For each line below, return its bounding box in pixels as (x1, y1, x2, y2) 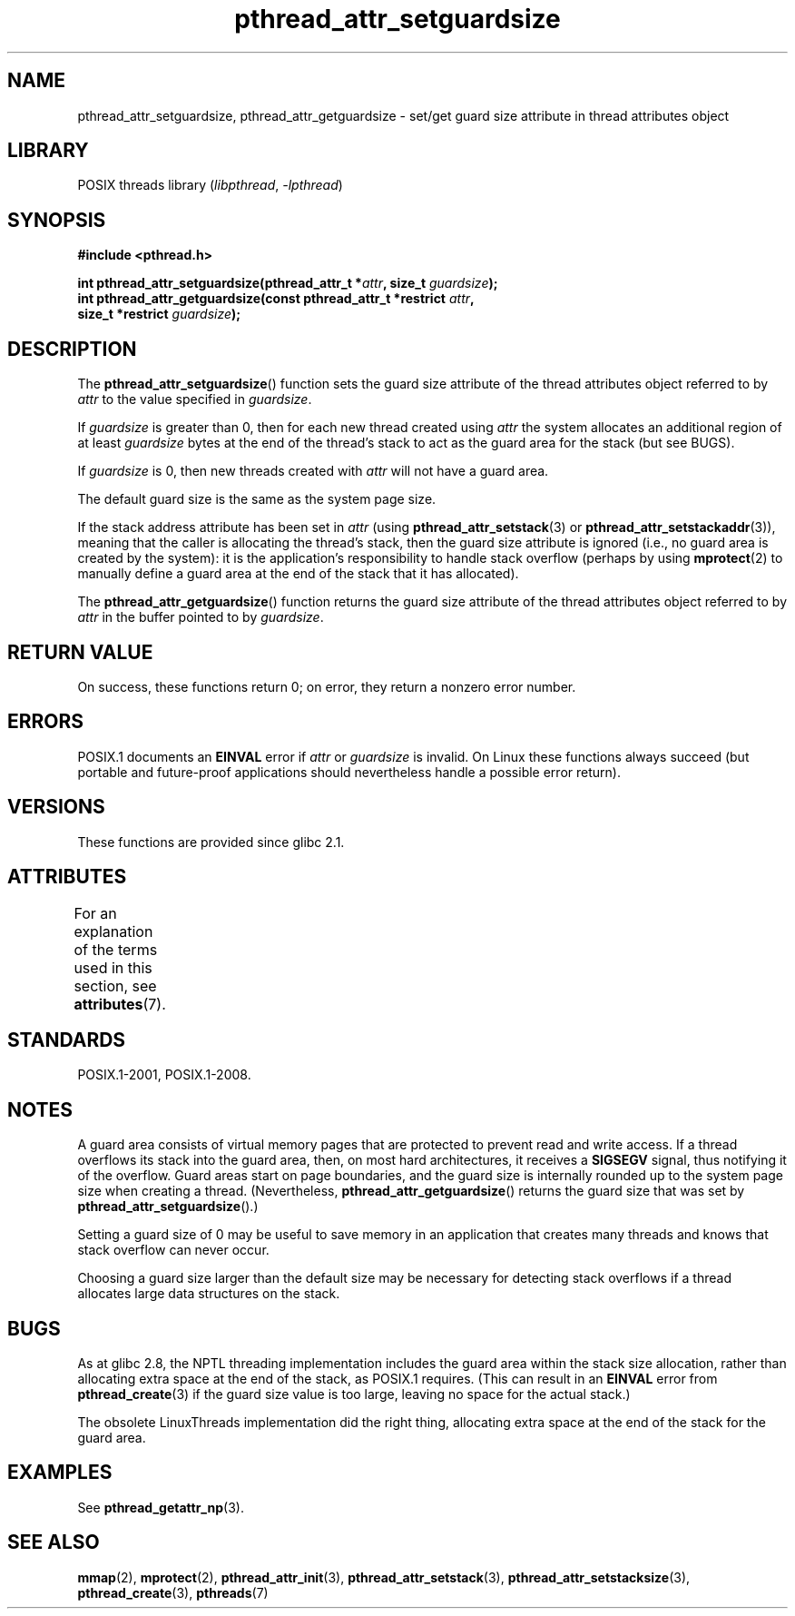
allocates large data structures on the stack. (77, 1286, 340, 1302)
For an (74, 903, 117, 922)
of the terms (74, 940, 158, 959)
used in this (74, 958, 152, 977)
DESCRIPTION (7, 337, 137, 360)
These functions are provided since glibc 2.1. (77, 833, 345, 850)
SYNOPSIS (7, 208, 106, 232)
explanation (74, 921, 153, 941)
